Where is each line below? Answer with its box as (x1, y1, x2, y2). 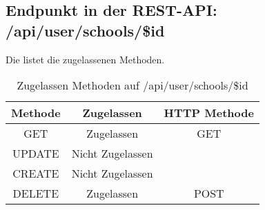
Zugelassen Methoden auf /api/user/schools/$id (17, 77, 248, 94)
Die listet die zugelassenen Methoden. (6, 52, 165, 66)
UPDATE (12, 145, 59, 162)
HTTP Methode (164, 105, 254, 121)
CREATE (12, 165, 59, 182)
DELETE (12, 185, 59, 202)
